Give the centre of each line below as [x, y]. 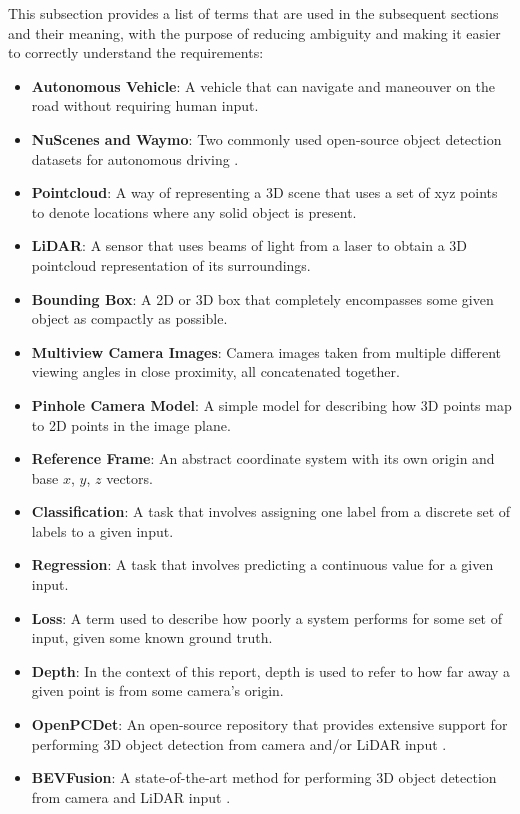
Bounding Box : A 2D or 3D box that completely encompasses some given [262, 298]
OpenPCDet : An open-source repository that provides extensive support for [269, 724]
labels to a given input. [102, 530]
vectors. [129, 477]
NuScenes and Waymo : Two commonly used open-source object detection [266, 138]
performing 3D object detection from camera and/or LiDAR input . [239, 743]
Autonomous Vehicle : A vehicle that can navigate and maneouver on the [263, 85]
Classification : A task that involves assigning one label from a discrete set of [271, 511]
